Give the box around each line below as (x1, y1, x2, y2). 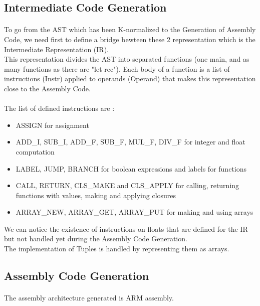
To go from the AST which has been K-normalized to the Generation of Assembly (4, 24, 256, 35)
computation (16, 146, 55, 157)
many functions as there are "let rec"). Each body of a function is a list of (4, 63, 230, 74)
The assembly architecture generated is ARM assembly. (4, 292, 174, 303)
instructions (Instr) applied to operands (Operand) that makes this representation (4, 73, 256, 84)
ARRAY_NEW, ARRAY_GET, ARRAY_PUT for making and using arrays (16, 207, 253, 217)
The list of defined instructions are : (4, 103, 115, 113)
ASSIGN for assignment (16, 119, 89, 130)
